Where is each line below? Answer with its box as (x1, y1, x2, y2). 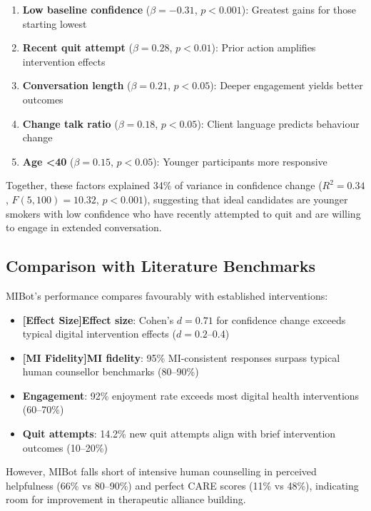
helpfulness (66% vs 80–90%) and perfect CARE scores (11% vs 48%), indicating (6, 477, 359, 492)
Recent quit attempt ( (22, 40, 133, 55)
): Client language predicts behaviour (197, 116, 360, 131)
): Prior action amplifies (211, 40, 316, 55)
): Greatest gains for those (241, 2, 357, 16)
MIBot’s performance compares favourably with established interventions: (6, 288, 328, 303)
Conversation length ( (22, 78, 131, 93)
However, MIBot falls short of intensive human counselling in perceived (6, 464, 317, 479)
